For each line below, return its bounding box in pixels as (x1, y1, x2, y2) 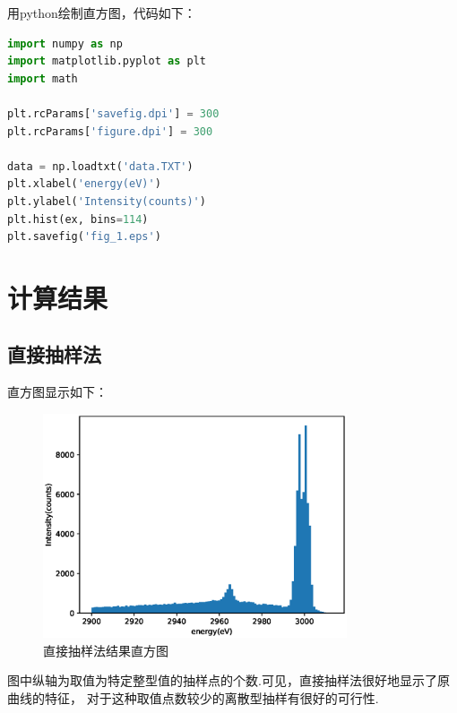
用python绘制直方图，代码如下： (7, 4, 196, 21)
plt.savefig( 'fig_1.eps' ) (7, 230, 161, 244)
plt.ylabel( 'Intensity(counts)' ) (7, 194, 206, 208)
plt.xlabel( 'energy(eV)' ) (7, 177, 161, 191)
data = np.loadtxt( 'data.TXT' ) (7, 159, 194, 173)
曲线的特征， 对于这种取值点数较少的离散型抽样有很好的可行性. (7, 689, 379, 708)
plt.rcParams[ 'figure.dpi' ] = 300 (7, 125, 213, 138)
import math (7, 72, 78, 85)
